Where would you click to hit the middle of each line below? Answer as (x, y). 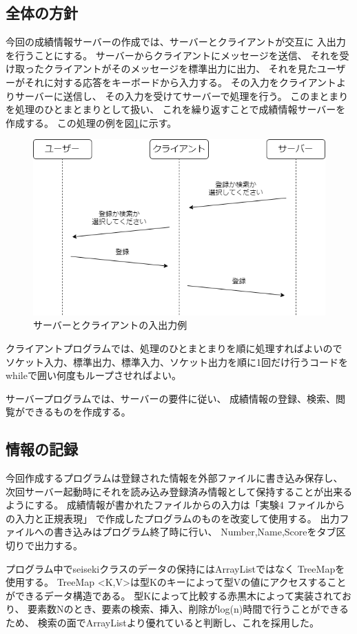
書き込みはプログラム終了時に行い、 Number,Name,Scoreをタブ (195, 532)
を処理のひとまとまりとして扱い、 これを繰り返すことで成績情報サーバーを (176, 109)
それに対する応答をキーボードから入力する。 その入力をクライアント (181, 82)
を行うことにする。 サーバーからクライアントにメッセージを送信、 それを (173, 55)
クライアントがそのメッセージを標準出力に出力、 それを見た (180, 69)
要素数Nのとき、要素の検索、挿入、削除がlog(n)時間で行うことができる (188, 609)
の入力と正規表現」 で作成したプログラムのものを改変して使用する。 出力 (173, 518)
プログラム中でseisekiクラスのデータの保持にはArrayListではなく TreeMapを (175, 568)
